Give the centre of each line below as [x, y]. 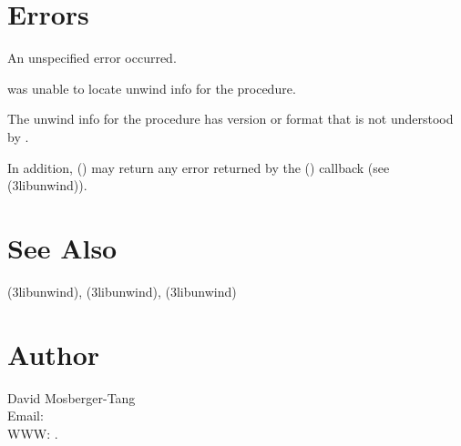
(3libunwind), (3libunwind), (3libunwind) [122, 291]
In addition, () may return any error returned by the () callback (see [199, 167]
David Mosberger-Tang [72, 397]
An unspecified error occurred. [92, 58]
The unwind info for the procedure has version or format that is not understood [230, 119]
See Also [62, 247]
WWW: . [33, 433]
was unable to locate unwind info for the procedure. [152, 88]
